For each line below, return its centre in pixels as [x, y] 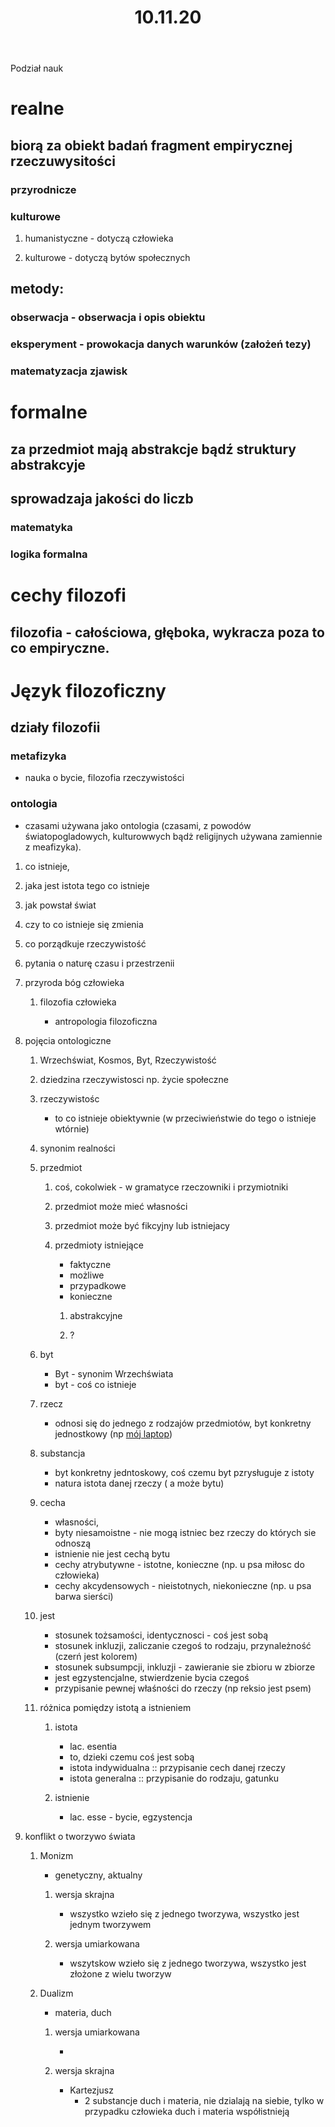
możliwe [87, 1275]
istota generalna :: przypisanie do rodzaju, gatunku [174, 1778]
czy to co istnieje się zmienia [84, 924]
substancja [62, 1453]
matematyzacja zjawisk [69, 371]
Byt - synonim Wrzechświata [114, 1373]
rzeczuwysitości [63, 161]
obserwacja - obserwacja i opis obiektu [108, 318]
